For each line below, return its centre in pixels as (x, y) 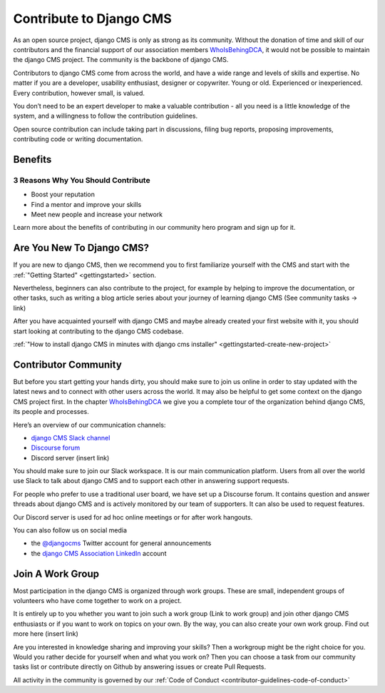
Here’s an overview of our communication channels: (89, 425)
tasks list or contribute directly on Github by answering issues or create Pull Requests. (140, 667)
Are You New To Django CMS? (81, 248)
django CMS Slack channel (71, 437)
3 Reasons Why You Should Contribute (82, 180)
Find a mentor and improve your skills (86, 204)
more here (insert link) (46, 634)
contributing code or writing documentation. (78, 139)
